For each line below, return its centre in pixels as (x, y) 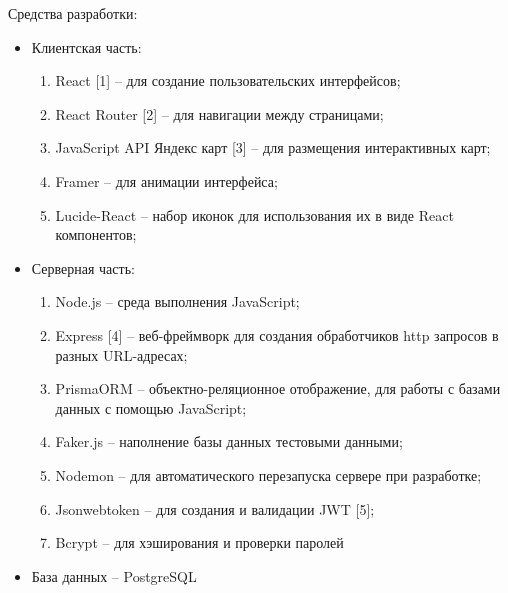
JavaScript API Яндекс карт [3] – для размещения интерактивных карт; (273, 147)
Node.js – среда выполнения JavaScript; (177, 301)
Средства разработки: (73, 13)
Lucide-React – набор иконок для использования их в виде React (254, 214)
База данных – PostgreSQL (114, 575)
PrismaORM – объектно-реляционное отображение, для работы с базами (278, 388)
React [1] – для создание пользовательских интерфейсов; (228, 80)
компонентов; (96, 234)
